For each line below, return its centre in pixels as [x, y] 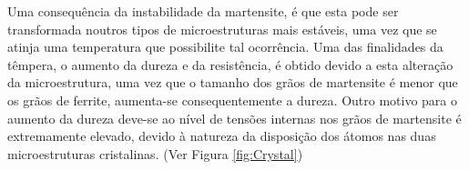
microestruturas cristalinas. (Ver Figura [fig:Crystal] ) [155, 153]
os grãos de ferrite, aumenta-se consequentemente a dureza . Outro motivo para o [232, 100]
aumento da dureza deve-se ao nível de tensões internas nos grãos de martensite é [234, 118]
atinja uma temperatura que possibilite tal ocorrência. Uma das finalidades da [225, 47]
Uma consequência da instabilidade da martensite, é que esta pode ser [203, 11]
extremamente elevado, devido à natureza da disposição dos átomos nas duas [222, 136]
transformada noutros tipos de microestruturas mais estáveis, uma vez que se [222, 29]
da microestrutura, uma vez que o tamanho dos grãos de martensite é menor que [233, 82]
